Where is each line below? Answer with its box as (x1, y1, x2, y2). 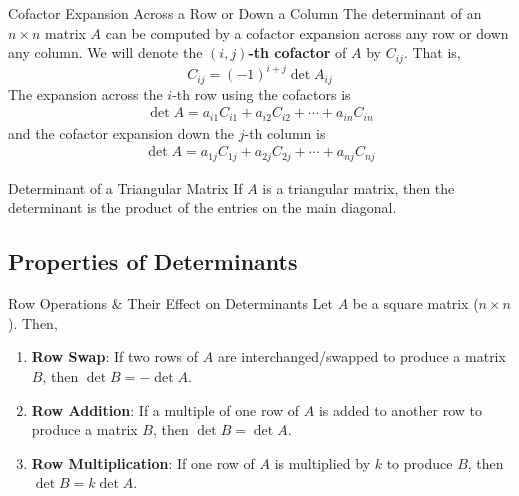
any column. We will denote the (8, 42, 203, 63)
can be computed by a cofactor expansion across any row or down (105, 22, 509, 43)
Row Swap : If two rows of (31, 346, 199, 367)
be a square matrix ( (352, 293, 479, 314)
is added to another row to (318, 399, 483, 420)
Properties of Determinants (8, 246, 298, 277)
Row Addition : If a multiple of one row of (31, 399, 300, 420)
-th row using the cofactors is (172, 83, 351, 104)
